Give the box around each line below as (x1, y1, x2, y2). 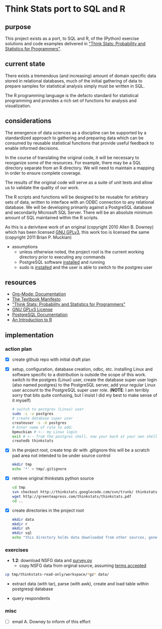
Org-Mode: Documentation (12, 291, 66, 297)
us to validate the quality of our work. (5, 184, 80, 190)
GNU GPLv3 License (12, 306, 53, 312)
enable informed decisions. (5, 145, 59, 151)
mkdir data (12, 517, 34, 522)
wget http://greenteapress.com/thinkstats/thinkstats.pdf (12, 494, 132, 499)
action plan (5, 345, 32, 352)
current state (5, 60, 45, 68)
